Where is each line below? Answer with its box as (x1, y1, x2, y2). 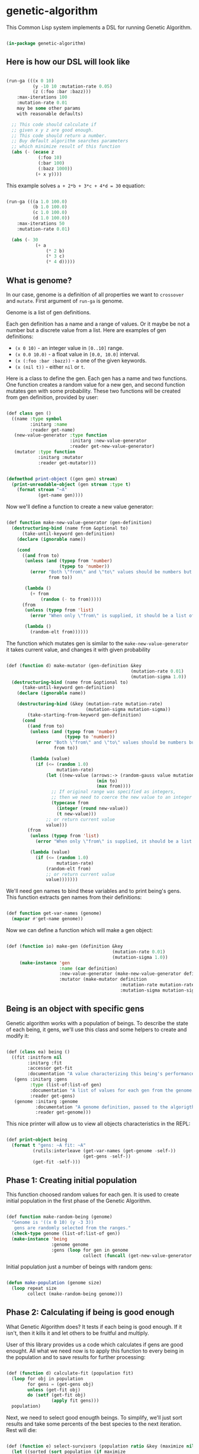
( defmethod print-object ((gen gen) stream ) (6, 476, 118, 482)
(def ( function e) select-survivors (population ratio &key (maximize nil (6, 1443, 195, 1449)
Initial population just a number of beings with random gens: (6, 1263, 153, 1270)
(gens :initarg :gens (14, 1076, 68, 1083)
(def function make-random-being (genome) (6, 1214, 113, 1220)
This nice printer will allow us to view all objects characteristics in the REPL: (6, 1120, 191, 1127)
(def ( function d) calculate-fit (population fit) (6, 1370, 134, 1376)
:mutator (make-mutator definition (59, 977, 147, 983)
